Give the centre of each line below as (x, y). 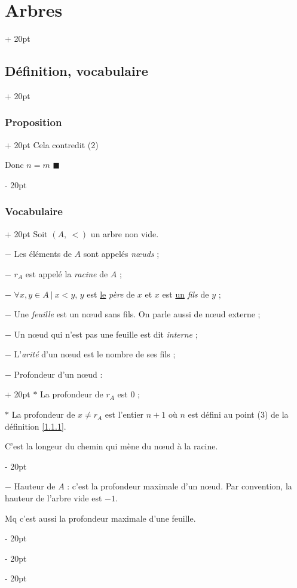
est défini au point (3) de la (238, 414)
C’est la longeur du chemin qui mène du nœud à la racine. (111, 446)
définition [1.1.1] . (36, 426)
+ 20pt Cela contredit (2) (52, 144)
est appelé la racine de (67, 273)
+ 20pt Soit (26, 233)
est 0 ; (128, 394)
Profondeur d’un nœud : (58, 374)
